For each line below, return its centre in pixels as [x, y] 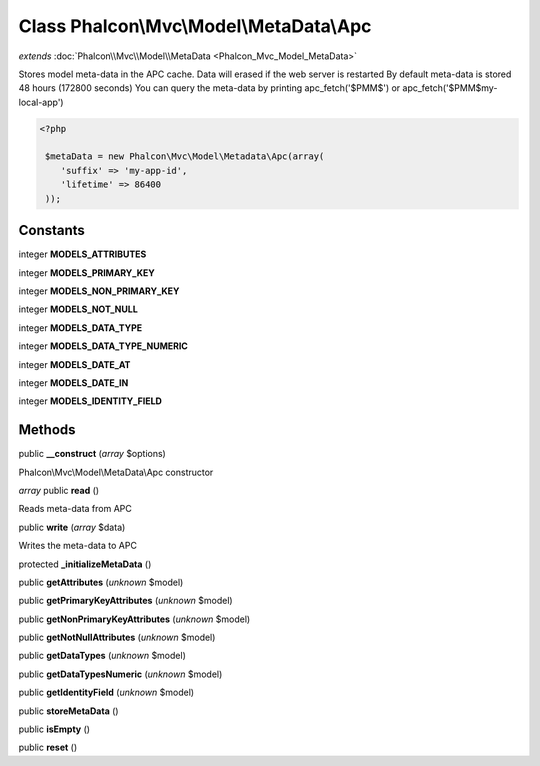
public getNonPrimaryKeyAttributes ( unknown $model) [134, 619]
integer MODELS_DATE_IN [73, 382]
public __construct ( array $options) [92, 454]
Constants [51, 230]
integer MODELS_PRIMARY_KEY [86, 272]
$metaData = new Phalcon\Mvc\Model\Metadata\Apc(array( [185, 156]
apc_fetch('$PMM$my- [450, 88]
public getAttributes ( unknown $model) [101, 582]
